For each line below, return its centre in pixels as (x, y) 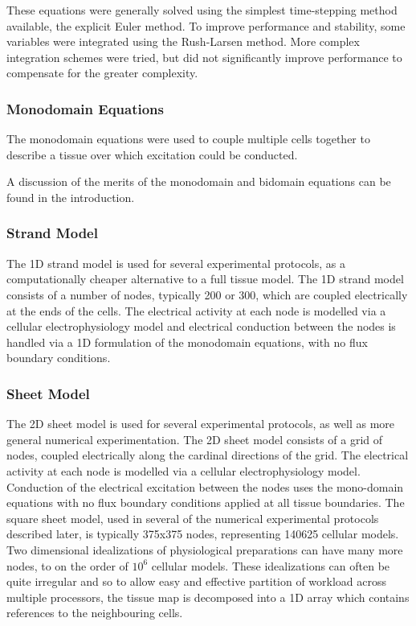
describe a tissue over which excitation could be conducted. (152, 154)
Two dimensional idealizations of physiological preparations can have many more (205, 549)
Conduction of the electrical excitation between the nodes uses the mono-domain (205, 486)
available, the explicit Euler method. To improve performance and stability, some (206, 25)
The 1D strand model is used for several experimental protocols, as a (176, 263)
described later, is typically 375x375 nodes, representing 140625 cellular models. (203, 534)
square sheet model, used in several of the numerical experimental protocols (193, 518)
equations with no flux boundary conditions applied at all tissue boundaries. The (206, 502)
